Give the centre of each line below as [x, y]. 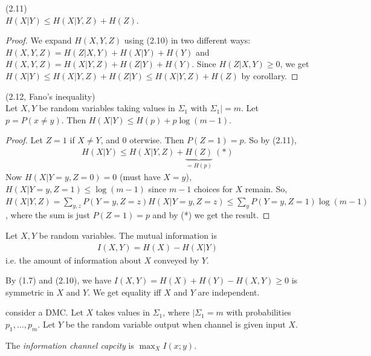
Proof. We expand [39, 40]
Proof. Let [24, 140]
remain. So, [266, 189]
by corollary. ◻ [270, 75]
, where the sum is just [48, 215]
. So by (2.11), [270, 140]
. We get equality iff [124, 292]
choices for [213, 189]
